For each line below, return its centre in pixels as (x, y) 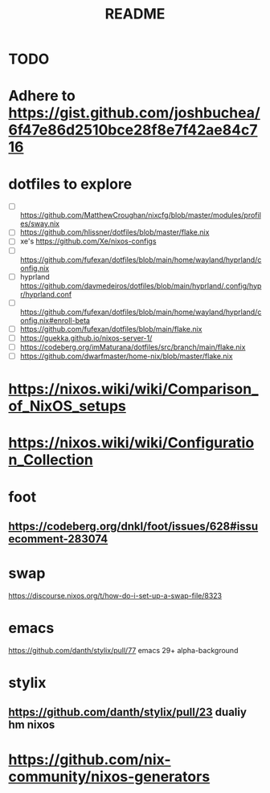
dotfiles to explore (70, 184)
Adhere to (42, 96)
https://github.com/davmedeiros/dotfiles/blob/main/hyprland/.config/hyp (141, 285)
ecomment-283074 (58, 539)
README (135, 14)
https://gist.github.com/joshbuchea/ (135, 113)
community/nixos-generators (109, 777)
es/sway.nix (40, 224)
